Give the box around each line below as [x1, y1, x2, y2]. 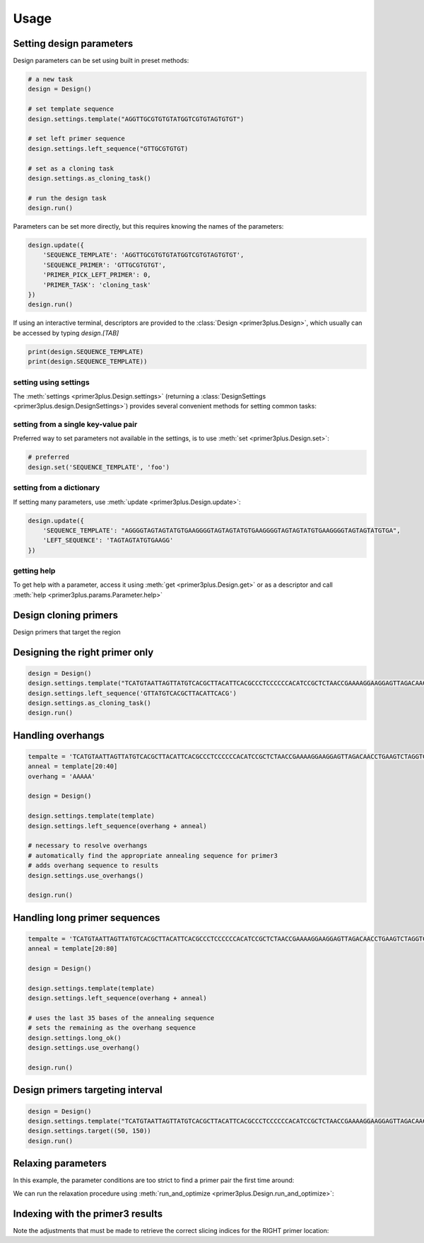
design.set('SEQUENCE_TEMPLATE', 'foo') [28, 463, 170, 471]
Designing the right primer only [13, 646, 154, 658]
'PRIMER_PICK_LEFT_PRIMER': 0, [42, 271, 151, 279]
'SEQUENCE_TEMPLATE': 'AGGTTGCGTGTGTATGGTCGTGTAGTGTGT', [42, 251, 245, 259]
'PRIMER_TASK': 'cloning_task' [42, 280, 151, 289]
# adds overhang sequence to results [28, 861, 159, 870]
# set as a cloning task [28, 164, 114, 173]
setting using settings [13, 377, 90, 387]
